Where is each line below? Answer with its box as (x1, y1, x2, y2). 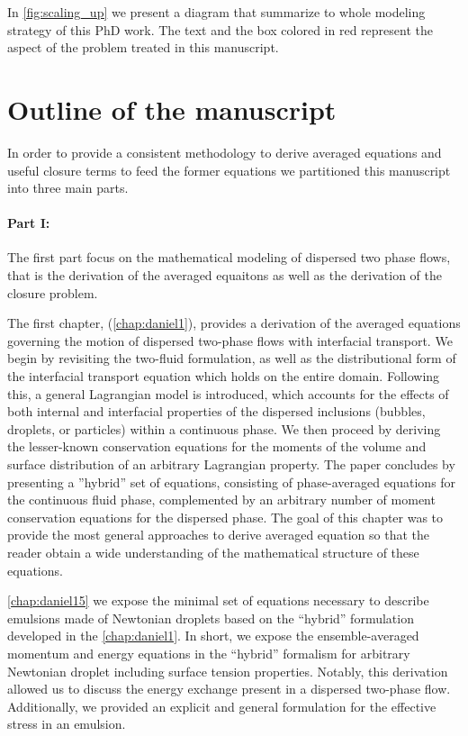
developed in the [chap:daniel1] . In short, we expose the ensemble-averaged (7, 626, 419, 645)
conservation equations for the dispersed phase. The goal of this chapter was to (7, 507, 444, 526)
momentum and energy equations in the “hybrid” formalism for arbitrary (7, 643, 410, 662)
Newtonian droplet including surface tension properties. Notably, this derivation (7, 661, 448, 680)
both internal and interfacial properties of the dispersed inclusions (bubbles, (7, 402, 426, 421)
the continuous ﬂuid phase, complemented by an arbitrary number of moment (7, 490, 436, 509)
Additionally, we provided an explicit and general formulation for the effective (7, 696, 436, 715)
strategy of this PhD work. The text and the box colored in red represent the (7, 20, 433, 39)
